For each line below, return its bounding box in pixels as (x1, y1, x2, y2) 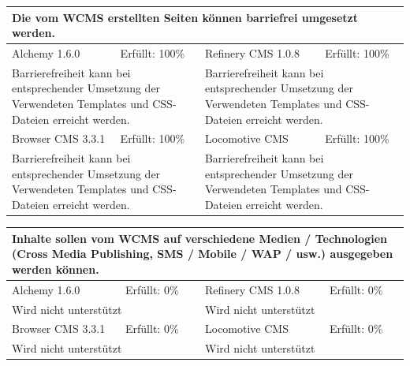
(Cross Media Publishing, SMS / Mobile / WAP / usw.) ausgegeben (12, 245, 393, 262)
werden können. (12, 260, 99, 277)
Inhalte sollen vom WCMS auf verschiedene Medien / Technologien (12, 230, 387, 246)
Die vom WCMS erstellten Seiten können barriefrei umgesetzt (12, 9, 358, 25)
